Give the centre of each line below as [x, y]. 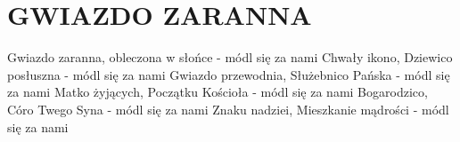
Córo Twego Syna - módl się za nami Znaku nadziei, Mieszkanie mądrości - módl [228, 109]
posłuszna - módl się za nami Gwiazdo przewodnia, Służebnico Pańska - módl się [229, 74]
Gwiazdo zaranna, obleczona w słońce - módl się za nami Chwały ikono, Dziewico [230, 57]
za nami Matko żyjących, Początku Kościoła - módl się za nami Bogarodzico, [218, 92]
